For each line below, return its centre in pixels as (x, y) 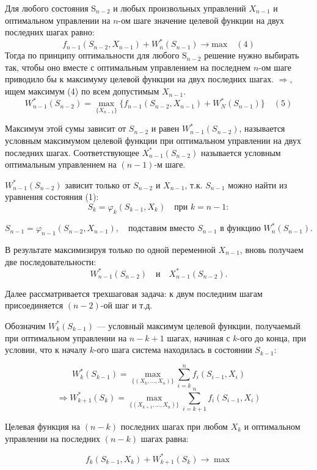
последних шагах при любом (174, 426)
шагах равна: (165, 438)
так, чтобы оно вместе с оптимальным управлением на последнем (128, 67)
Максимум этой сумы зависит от (66, 128)
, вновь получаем (271, 250)
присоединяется (34, 305)
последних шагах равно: (50, 32)
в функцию (240, 229)
